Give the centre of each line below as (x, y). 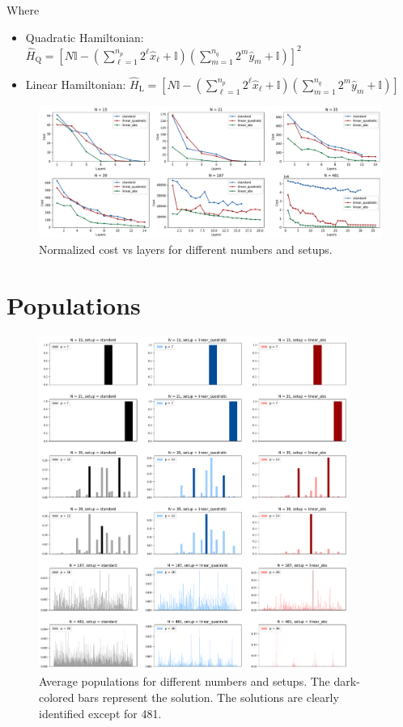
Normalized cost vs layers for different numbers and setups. (186, 249)
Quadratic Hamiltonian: (85, 37)
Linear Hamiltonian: (76, 84)
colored (57, 697)
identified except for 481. (100, 713)
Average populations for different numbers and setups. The (185, 681)
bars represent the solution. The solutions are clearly (208, 697)
